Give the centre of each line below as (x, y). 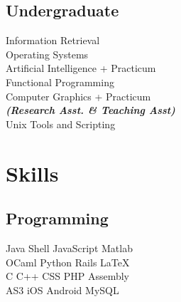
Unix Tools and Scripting (61, 124)
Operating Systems (47, 54)
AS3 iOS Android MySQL (62, 290)
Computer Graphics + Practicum (78, 96)
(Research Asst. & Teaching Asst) (90, 110)
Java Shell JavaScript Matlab (69, 248)
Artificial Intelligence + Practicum (81, 68)
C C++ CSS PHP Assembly (67, 276)
